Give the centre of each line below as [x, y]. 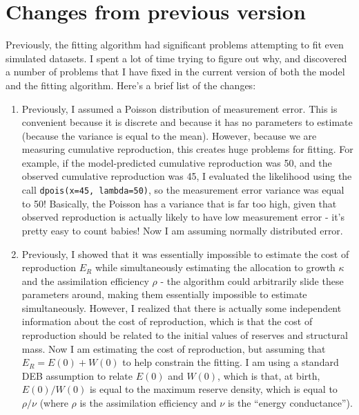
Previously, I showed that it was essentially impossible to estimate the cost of [185, 253]
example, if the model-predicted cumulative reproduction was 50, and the [177, 162]
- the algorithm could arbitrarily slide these [252, 280]
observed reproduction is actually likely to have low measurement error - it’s [183, 217]
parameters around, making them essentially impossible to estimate [164, 294]
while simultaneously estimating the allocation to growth [215, 267]
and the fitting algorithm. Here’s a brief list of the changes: [131, 85]
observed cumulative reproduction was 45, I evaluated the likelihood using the [187, 176]
